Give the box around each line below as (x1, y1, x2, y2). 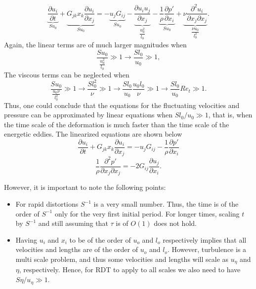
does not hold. (154, 218, 197, 228)
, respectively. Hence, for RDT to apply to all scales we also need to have (19, 264, 241, 275)
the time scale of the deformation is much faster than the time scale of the (4, 119, 229, 129)
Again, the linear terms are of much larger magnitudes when (4, 39, 187, 49)
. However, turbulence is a (167, 244, 247, 254)
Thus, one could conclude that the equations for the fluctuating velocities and (4, 100, 240, 110)
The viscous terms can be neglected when (4, 69, 129, 79)
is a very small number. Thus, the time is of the (93, 199, 239, 209)
